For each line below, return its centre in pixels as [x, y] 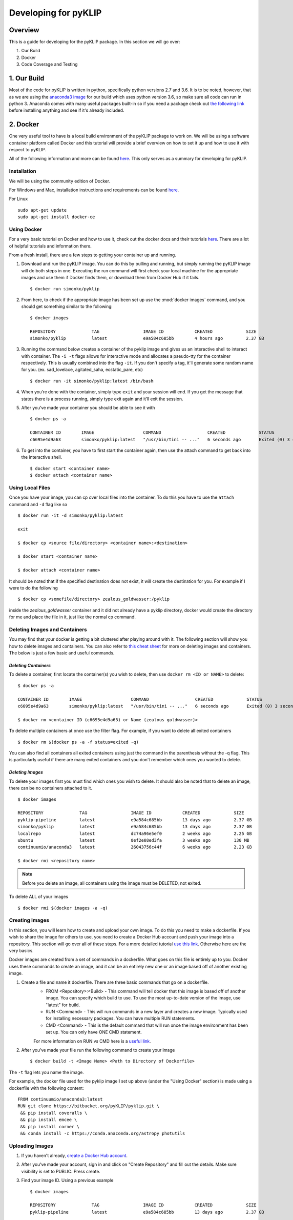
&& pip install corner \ [50, 1127]
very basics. [21, 950]
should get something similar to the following [66, 306]
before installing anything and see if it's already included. [67, 110]
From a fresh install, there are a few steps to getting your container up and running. [93, 255]
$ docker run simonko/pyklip [65, 289]
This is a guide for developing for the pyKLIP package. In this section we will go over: [94, 42]
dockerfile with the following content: [46, 1088]
